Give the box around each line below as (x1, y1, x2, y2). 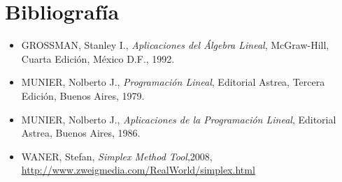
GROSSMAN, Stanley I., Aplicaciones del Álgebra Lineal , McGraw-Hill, (21, 38, 329, 52)
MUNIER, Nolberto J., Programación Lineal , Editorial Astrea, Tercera (21, 75, 325, 89)
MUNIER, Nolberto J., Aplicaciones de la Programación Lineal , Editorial (21, 112, 336, 126)
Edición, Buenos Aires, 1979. (21, 88, 145, 103)
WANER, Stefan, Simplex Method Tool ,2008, (21, 149, 213, 163)
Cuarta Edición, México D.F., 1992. (21, 51, 175, 66)
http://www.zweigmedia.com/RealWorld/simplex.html (21, 162, 255, 177)
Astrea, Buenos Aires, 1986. (21, 126, 141, 140)
